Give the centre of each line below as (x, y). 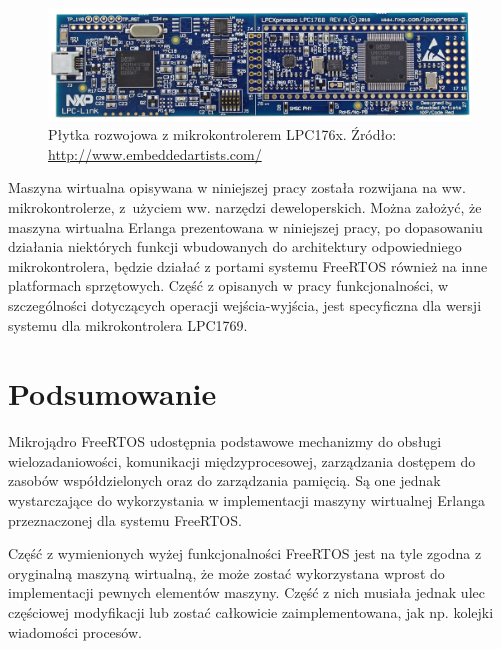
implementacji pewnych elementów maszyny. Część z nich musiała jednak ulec (246, 592)
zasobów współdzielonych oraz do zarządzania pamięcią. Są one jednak (224, 480)
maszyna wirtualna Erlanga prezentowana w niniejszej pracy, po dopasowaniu (245, 226)
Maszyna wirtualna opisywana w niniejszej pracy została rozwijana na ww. (237, 187)
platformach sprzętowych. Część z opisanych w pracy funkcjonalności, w (228, 285)
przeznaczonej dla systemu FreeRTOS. (125, 519)
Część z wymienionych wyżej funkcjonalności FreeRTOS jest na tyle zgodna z (245, 553)
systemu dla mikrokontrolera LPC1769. (128, 324)
